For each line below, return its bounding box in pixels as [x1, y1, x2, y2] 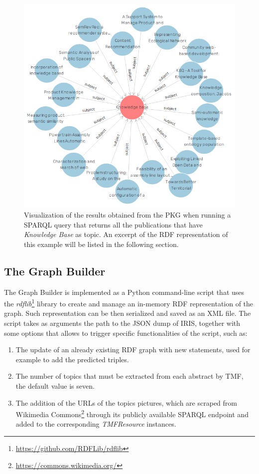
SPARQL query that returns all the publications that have [24, 219, 203, 230]
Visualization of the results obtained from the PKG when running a [24, 209, 231, 220]
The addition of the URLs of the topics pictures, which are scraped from [15, 397, 237, 408]
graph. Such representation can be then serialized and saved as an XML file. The [4, 308, 251, 318]
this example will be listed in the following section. [24, 238, 179, 249]
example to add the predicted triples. [15, 354, 129, 364]
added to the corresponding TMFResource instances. [15, 419, 176, 429]
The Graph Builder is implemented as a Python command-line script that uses [4, 286, 245, 297]
